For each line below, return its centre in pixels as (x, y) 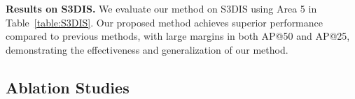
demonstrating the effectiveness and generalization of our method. (147, 49)
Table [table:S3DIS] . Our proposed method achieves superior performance (165, 22)
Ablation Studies (68, 87)
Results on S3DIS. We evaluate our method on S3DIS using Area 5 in (161, 8)
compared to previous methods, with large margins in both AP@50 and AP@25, (178, 36)
